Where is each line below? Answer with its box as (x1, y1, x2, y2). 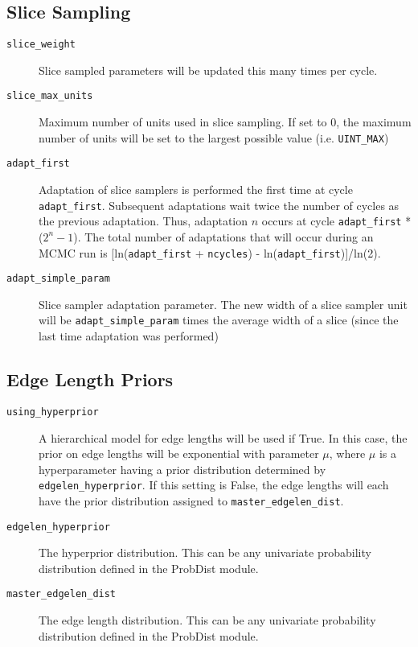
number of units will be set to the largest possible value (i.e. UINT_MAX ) (39, 129, 389, 146)
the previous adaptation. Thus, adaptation (39, 212, 248, 229)
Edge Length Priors (6, 367, 174, 392)
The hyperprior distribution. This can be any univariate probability (39, 544, 371, 561)
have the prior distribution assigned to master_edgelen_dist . (39, 492, 344, 509)
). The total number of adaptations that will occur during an (73, 228, 374, 245)
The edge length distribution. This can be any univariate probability (39, 612, 376, 628)
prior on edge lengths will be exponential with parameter (39, 445, 319, 462)
